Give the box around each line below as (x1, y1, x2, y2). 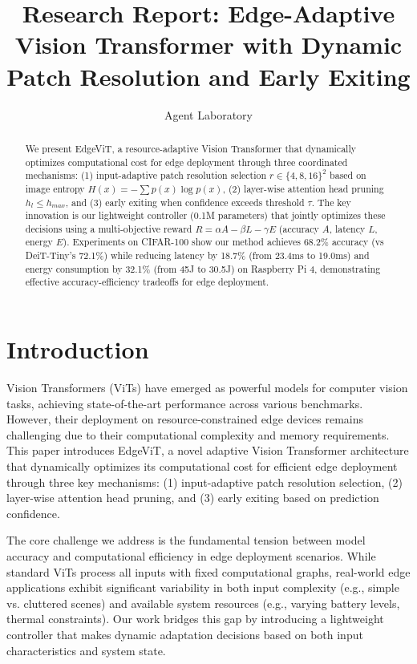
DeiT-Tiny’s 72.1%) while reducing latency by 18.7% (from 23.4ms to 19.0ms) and (25, 249, 370, 262)
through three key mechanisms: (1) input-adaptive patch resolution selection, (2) (6, 473, 403, 490)
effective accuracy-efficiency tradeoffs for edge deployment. (25, 275, 269, 289)
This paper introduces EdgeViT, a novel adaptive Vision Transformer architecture (6, 442, 409, 459)
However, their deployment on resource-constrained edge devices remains (6, 411, 363, 427)
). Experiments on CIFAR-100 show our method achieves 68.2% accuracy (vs (63, 235, 384, 249)
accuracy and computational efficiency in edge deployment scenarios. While (6, 547, 376, 564)
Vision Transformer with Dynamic (14, 28, 403, 61)
